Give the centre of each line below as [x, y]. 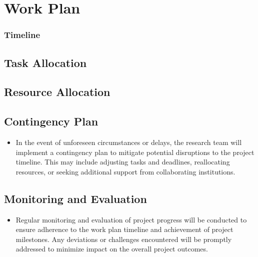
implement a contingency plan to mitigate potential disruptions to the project [135, 152]
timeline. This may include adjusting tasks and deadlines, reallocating [123, 162]
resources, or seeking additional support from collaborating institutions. [125, 171]
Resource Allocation [57, 92]
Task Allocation [45, 62]
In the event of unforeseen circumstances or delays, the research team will [129, 142]
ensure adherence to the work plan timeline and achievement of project [124, 229]
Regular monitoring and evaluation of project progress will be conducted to [131, 219]
